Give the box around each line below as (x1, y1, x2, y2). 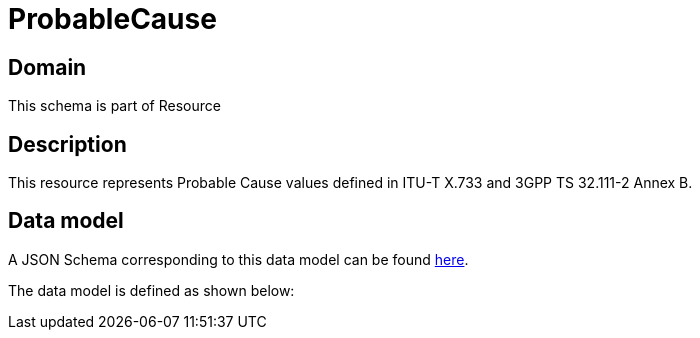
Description (8, 131, 127, 157)
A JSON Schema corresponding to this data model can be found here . (8, 250, 469, 268)
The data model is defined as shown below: (8, 281, 295, 299)
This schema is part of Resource (8, 97, 221, 115)
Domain (8, 54, 87, 80)
